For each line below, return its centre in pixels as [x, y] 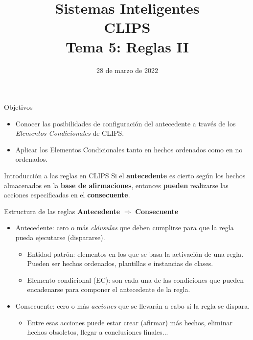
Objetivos [18, 107]
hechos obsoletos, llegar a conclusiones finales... [98, 332]
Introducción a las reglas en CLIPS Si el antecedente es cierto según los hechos [125, 176]
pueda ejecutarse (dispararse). [60, 237]
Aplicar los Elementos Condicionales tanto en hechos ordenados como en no [129, 149]
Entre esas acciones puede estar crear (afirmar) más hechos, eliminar [130, 322]
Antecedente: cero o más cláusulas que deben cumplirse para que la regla [125, 228]
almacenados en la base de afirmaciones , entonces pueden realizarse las [116, 185]
